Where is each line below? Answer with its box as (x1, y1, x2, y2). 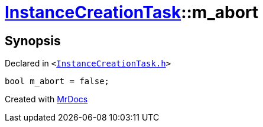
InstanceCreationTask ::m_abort (5, 2, 259, 22)
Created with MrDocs (5, 94, 88, 105)
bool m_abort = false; (5, 76, 110, 86)
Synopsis (5, 33, 61, 48)
